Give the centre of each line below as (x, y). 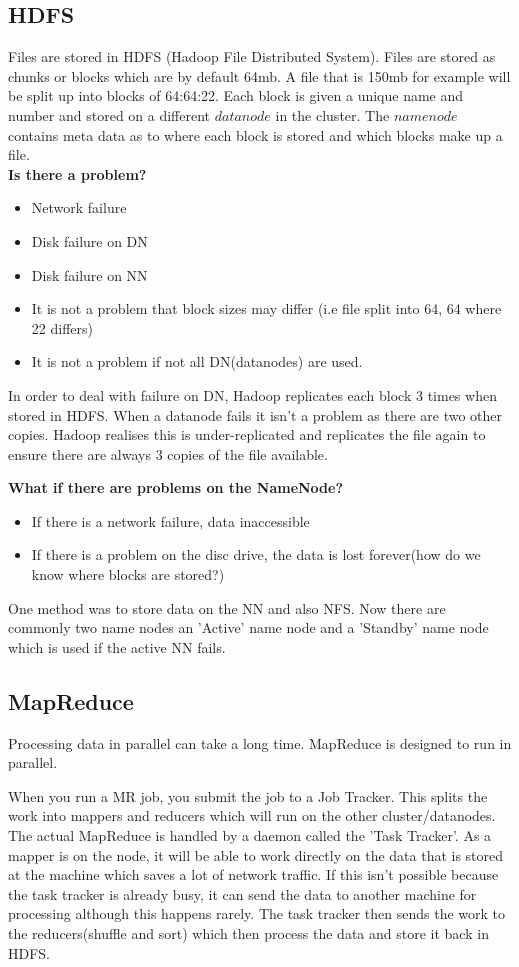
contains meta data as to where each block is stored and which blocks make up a (255, 134)
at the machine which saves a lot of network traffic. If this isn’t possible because (253, 874)
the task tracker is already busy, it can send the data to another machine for (242, 893)
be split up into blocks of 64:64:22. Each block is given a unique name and (236, 95)
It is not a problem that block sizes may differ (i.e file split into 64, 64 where (266, 308)
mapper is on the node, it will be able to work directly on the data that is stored (256, 854)
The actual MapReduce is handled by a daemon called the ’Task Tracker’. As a (250, 835)
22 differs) (62, 327)
